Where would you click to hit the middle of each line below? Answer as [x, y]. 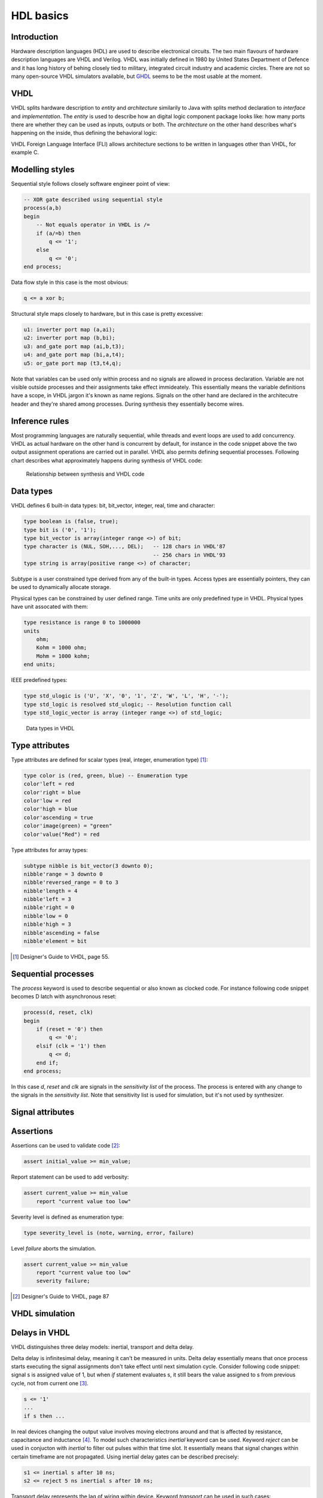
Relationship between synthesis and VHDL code [85, 474]
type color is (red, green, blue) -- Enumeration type [106, 775]
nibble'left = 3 [48, 899]
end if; [48, 1063]
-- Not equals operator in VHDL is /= [93, 225]
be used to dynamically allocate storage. [61, 587]
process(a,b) [43, 208]
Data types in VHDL [50, 728]
